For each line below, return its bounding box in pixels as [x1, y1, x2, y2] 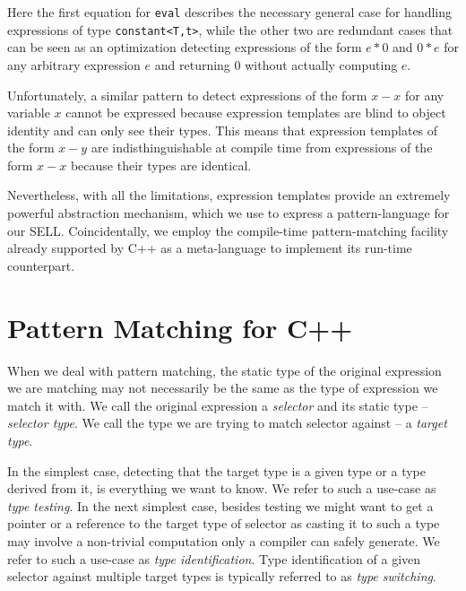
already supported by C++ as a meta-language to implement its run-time [7, 239, 412, 257]
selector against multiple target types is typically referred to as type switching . [7, 567, 436, 586]
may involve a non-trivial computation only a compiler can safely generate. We [7, 531, 440, 550]
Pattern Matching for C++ [7, 309, 353, 345]
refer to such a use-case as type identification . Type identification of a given [7, 549, 421, 568]
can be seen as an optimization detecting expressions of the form [7, 38, 362, 56]
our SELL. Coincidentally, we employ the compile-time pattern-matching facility [7, 221, 449, 239]
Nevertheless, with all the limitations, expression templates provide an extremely [7, 186, 451, 204]
